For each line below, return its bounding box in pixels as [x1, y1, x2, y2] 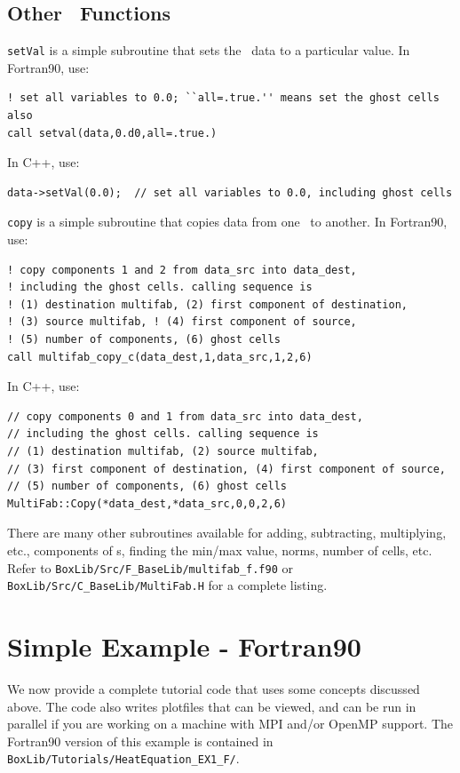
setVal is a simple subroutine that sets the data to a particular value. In [7, 41, 410, 60]
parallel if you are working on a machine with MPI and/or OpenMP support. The [7, 714, 453, 733]
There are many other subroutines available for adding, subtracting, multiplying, [7, 523, 447, 542]
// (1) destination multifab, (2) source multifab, [7, 445, 319, 458]
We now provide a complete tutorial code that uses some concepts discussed [7, 680, 420, 698]
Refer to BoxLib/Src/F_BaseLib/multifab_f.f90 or [7, 558, 293, 577]
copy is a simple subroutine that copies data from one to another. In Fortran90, [7, 212, 448, 231]
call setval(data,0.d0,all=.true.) [7, 126, 218, 139]
